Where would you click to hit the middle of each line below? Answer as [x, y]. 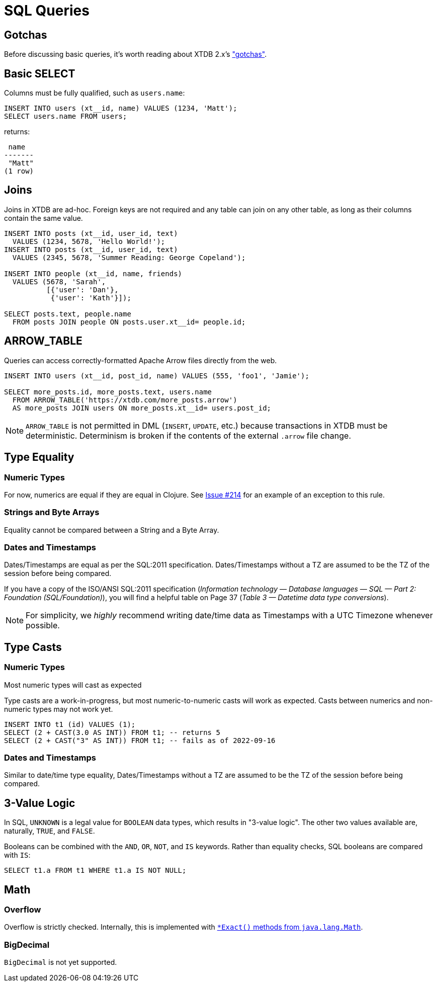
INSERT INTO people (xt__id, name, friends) [93, 273]
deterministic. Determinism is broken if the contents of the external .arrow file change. [188, 435]
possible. [43, 626]
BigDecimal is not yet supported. [61, 962]
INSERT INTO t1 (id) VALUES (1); [70, 724]
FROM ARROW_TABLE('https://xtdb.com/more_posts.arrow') [125, 400]
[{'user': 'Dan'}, [82, 290]
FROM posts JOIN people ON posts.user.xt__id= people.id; [129, 322]
